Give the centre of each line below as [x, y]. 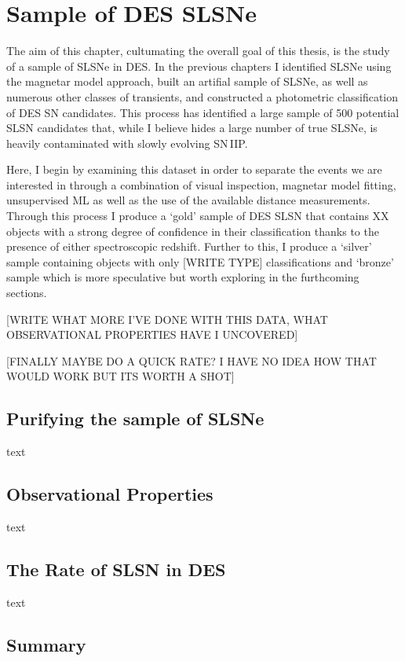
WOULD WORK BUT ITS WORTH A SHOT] [120, 376]
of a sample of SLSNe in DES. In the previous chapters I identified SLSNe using [199, 66]
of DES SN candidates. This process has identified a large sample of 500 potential [203, 112]
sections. [27, 293]
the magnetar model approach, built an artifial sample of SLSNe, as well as [187, 81]
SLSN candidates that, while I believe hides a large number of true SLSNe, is [192, 128]
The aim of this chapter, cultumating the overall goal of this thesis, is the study [198, 51]
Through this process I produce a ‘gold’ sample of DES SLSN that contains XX [198, 216]
